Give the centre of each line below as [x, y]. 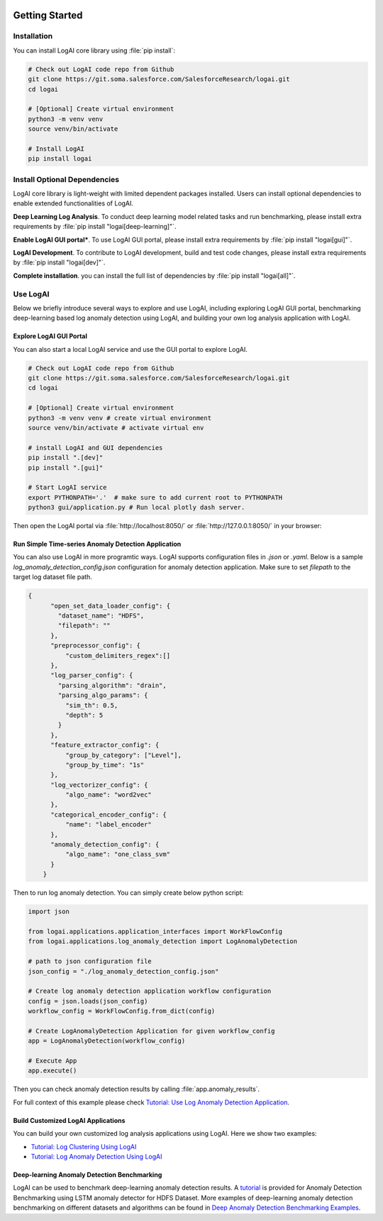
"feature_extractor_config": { [105, 745]
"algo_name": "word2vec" [108, 795]
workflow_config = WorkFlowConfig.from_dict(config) [122, 1011]
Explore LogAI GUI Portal [50, 336]
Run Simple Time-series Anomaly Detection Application [97, 544]
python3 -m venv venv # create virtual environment [120, 418]
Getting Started [48, 15]
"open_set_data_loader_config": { [110, 606]
